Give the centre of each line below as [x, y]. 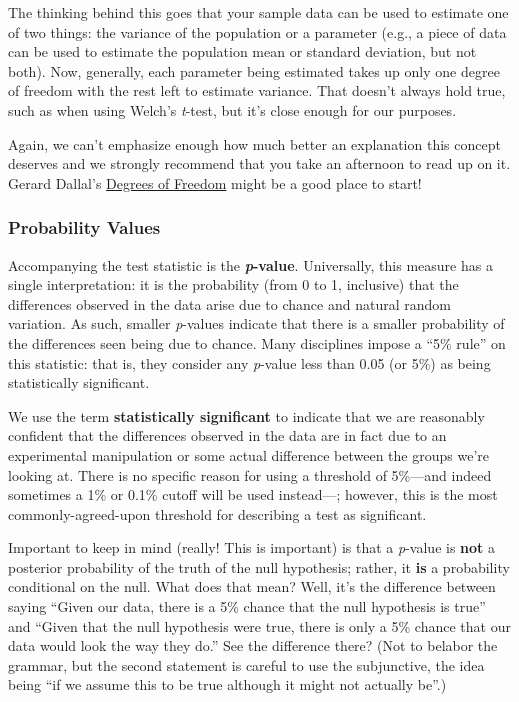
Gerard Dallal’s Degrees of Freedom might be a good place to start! [215, 182]
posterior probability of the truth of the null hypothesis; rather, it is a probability [259, 566]
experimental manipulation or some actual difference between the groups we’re [248, 454]
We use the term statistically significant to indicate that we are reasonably [246, 415]
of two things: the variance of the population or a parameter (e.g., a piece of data [257, 31]
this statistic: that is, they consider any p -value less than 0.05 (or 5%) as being [249, 362]
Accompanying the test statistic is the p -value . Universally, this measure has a [250, 264]
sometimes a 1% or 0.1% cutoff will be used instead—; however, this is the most [253, 494]
